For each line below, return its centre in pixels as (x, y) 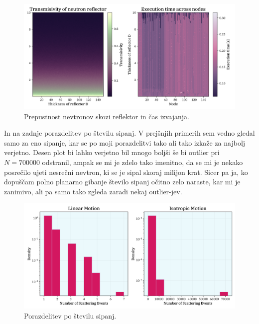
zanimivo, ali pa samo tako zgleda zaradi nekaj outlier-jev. (93, 191)
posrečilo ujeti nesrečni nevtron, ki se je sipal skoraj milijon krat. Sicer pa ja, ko (126, 172)
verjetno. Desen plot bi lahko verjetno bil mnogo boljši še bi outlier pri (112, 152)
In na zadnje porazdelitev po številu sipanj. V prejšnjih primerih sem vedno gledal (129, 133)
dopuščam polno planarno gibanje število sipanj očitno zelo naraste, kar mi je (122, 182)
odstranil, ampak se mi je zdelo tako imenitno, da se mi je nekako (142, 162)
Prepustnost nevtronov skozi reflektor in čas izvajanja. (107, 116)
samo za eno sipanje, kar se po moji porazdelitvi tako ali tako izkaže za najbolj (125, 142)
